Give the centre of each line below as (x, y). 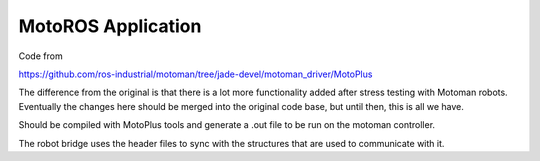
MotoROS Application (110, 26)
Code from (41, 56)
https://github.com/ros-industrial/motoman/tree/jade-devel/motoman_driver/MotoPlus (195, 74)
